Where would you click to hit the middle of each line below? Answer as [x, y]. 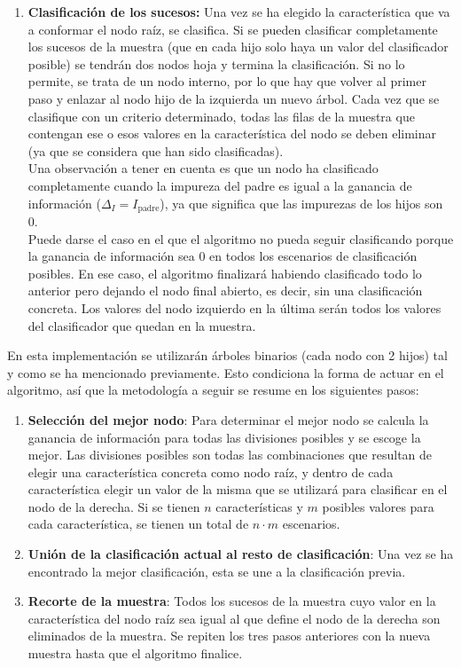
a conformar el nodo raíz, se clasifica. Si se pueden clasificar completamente [233, 29]
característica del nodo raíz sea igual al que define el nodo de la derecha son [234, 618]
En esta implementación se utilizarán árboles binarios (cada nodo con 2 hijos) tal [227, 355]
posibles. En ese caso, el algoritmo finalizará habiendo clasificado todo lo [225, 273]
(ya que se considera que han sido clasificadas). [156, 150]
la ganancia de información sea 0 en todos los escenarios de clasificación [223, 256]
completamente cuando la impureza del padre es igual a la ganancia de [220, 185]
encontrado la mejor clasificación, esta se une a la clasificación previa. [217, 571]
